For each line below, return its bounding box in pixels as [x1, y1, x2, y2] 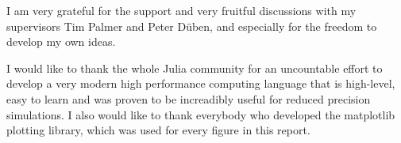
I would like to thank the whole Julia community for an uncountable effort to [6, 59, 383, 76]
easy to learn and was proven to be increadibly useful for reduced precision [6, 90, 371, 107]
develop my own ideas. [6, 33, 116, 50]
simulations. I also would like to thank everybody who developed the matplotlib [6, 106, 395, 122]
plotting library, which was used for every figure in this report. [6, 122, 310, 138]
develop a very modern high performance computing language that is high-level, [6, 75, 395, 92]
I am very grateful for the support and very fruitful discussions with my [6, 2, 357, 18]
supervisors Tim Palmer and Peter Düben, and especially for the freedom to [6, 17, 377, 34]
